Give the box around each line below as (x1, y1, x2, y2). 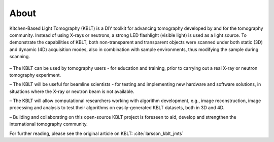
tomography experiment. (9, 72, 61, 78)
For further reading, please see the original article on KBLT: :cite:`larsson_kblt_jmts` (9, 130, 184, 136)
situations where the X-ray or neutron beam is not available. (9, 88, 134, 94)
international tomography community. (9, 121, 88, 127)
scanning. (9, 54, 30, 60)
